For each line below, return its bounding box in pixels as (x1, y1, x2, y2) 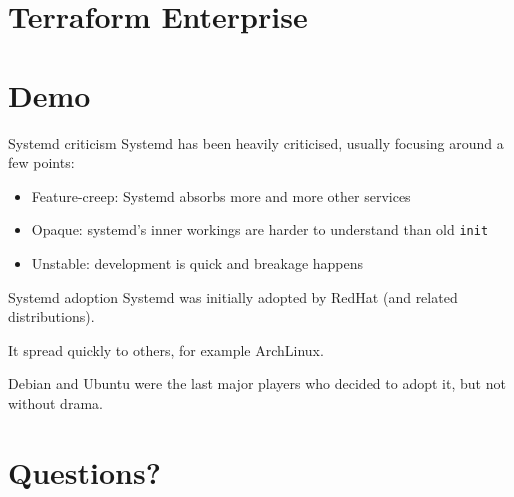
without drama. (8, 392, 103, 413)
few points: (8, 152, 75, 173)
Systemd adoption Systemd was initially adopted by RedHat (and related (8, 286, 458, 307)
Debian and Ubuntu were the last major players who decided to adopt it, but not (8, 373, 506, 394)
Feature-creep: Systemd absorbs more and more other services (31, 185, 411, 206)
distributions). (8, 306, 95, 327)
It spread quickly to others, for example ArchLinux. (8, 339, 324, 360)
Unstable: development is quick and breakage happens (31, 252, 364, 273)
